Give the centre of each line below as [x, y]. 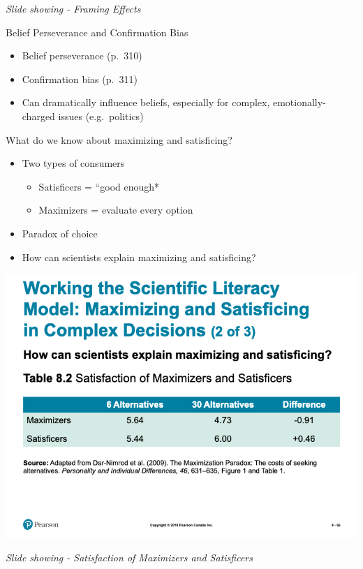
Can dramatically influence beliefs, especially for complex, [146, 102]
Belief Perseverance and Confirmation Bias [97, 32]
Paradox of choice [60, 233]
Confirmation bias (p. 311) [80, 79]
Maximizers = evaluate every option [116, 210]
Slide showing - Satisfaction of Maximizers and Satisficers [129, 557]
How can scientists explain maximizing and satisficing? [139, 257]
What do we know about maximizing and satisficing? [119, 139]
